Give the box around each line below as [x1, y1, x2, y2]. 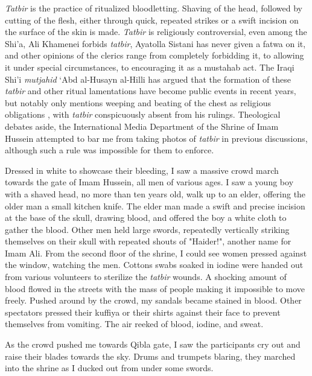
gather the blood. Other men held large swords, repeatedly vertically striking [5, 223, 290, 235]
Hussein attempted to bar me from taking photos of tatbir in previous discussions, [5, 132, 308, 144]
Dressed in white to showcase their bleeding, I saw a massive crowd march [5, 164, 279, 176]
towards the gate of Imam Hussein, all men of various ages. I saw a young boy [5, 176, 294, 188]
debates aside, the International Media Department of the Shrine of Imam [5, 119, 279, 132]
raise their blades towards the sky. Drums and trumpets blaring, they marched [5, 349, 296, 362]
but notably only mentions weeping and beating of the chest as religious [5, 96, 271, 109]
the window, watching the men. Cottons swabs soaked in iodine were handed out [5, 258, 304, 271]
